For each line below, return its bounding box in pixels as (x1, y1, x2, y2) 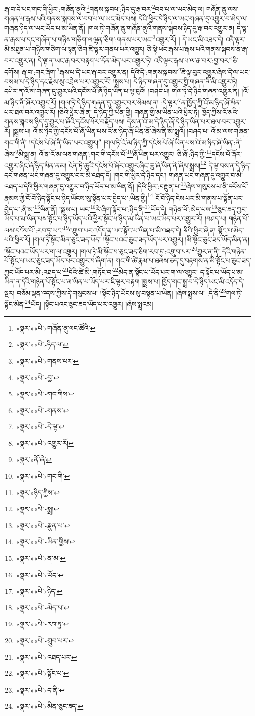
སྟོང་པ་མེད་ (218, 225, 244, 235)
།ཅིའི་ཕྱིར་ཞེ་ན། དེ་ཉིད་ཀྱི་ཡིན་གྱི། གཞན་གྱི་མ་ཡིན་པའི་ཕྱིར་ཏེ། (57, 107, 199, 117)
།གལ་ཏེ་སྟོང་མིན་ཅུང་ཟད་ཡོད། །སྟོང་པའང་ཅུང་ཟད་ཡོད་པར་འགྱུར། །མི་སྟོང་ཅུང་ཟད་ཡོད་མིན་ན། (32, 234, 250, 244)
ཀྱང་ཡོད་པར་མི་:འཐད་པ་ (4, 267, 63, 277)
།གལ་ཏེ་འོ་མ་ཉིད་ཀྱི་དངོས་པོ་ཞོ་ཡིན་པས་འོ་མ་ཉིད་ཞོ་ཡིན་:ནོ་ (103, 137, 242, 147)
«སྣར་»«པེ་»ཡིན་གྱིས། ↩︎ (16, 536, 75, 547)
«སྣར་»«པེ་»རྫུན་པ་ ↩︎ (16, 520, 70, 530)
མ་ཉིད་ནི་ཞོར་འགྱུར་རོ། (4, 97, 57, 107)
